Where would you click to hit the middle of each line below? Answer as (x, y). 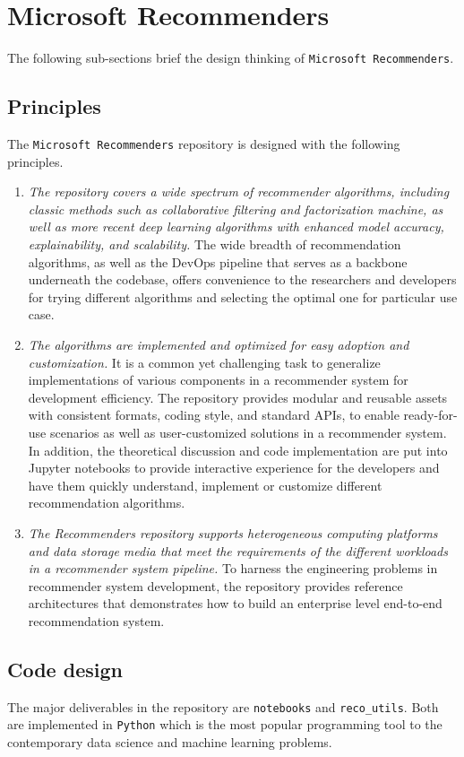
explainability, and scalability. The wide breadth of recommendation (215, 244)
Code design (65, 669)
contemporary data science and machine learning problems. (170, 742)
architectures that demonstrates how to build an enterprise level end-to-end (235, 603)
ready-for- (430, 415)
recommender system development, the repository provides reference (215, 585)
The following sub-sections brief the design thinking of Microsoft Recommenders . (231, 58)
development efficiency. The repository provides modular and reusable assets (238, 397)
